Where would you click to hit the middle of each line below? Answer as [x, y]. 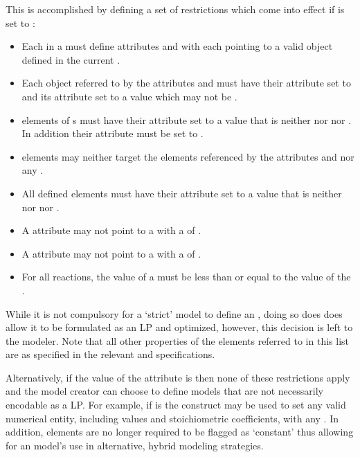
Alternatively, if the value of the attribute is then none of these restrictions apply [178, 377]
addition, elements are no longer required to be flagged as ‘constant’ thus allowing [180, 432]
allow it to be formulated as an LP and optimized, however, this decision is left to [179, 327]
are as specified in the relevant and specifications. [110, 354]
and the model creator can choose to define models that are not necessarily [164, 391]
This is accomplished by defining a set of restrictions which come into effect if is [175, 9]
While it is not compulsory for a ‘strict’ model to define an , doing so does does [174, 313]
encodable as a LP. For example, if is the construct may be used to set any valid [176, 405]
